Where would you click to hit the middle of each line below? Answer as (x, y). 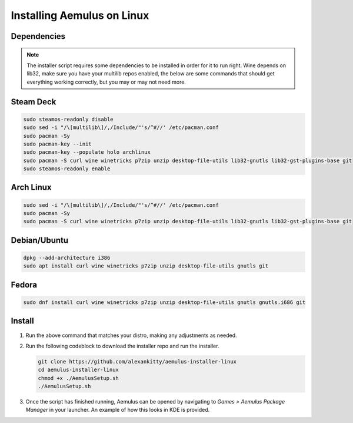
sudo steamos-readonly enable (67, 169)
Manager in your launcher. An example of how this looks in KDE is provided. (118, 410)
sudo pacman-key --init (58, 144)
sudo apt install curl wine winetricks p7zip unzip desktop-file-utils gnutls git (146, 266)
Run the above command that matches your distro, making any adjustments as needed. (131, 335)
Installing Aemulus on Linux (80, 15)
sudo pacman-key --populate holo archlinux (87, 152)
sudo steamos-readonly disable (69, 119)
